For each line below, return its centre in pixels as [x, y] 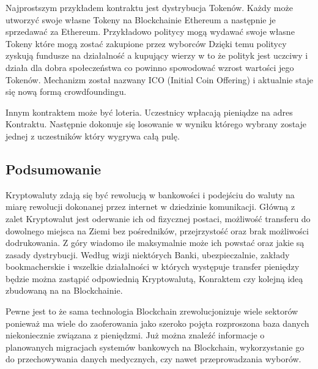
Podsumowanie [54, 169]
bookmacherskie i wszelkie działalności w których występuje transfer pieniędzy [153, 266]
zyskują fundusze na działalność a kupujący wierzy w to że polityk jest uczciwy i [157, 55]
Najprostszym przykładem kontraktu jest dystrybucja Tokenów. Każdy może [149, 7]
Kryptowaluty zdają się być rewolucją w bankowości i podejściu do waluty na [150, 194]
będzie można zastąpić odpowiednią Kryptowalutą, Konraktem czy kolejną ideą [154, 278]
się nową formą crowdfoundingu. [66, 91]
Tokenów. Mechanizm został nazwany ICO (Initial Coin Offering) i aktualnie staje [160, 79]
